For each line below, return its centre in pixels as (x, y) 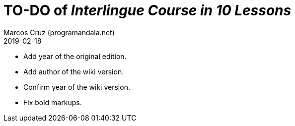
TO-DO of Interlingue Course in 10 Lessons (147, 10)
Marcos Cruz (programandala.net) (59, 32)
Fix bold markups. (53, 102)
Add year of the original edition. (75, 56)
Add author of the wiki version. (74, 71)
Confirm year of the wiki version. (77, 87)
